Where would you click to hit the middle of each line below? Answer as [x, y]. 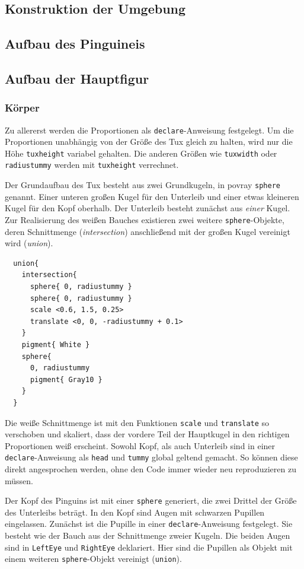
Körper [22, 108]
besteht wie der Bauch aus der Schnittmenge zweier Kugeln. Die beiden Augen [148, 535]
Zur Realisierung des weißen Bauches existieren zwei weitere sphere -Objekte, [145, 219]
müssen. [19, 480]
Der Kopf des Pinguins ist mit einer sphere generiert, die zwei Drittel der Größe [151, 500]
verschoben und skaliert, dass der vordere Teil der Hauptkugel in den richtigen [147, 434]
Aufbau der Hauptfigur [77, 78]
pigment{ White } [56, 344]
